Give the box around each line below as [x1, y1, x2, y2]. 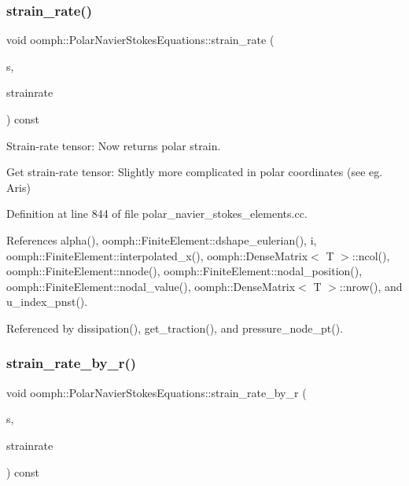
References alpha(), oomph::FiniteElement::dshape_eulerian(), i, [6, 231, 317, 248]
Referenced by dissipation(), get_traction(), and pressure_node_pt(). [6, 319, 344, 336]
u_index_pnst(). [6, 293, 88, 310]
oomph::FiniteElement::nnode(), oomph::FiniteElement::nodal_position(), [6, 263, 363, 279]
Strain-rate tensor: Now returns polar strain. [6, 137, 221, 153]
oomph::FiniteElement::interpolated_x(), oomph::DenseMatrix [6, 247, 308, 263]
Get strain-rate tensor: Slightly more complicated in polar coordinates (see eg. [6, 164, 383, 180]
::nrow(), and [339, 278, 403, 294]
